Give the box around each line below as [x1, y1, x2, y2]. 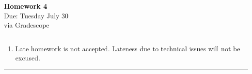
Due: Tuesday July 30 [4, 10, 69, 20]
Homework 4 [4, 1, 47, 11]
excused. [15, 53, 40, 63]
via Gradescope [4, 20, 49, 30]
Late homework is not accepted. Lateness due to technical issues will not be [15, 43, 240, 53]
